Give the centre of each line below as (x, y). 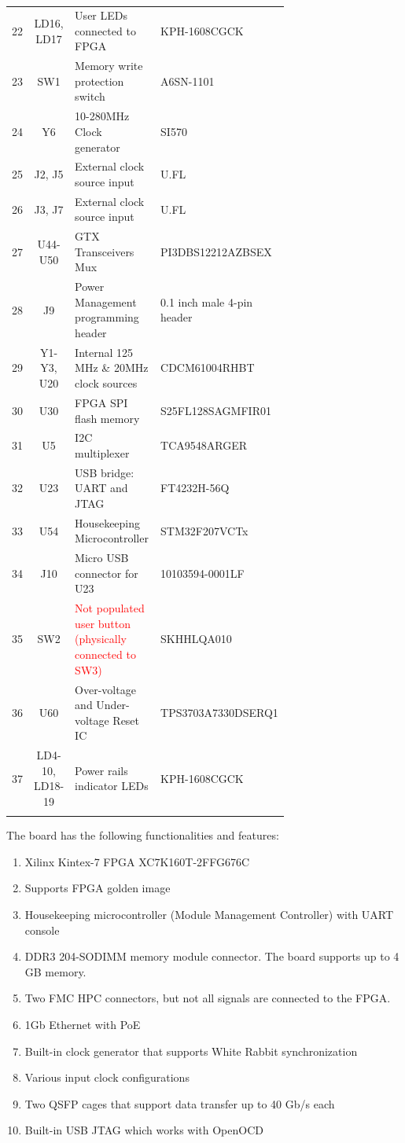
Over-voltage (105, 689)
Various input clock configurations (107, 1077)
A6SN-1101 (188, 81)
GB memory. (55, 971)
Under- (113, 705)
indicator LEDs (112, 786)
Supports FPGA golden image (98, 888)
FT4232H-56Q (195, 488)
